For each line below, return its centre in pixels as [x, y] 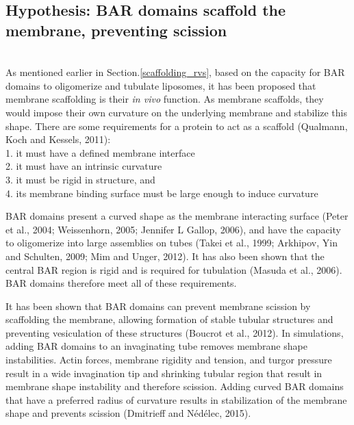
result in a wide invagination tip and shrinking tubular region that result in [164, 373]
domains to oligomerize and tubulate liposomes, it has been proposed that [161, 85]
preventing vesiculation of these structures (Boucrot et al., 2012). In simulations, [175, 332]
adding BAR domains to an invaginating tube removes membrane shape [156, 346]
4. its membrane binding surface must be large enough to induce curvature [162, 193]
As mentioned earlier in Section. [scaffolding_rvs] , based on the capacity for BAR [175, 72]
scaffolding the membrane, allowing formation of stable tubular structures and [169, 319]
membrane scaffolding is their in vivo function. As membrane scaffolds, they [165, 99]
